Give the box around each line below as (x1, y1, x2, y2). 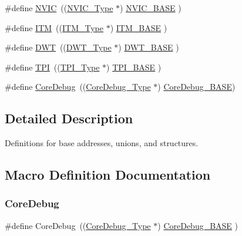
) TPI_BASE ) (106, 60, 162, 73)
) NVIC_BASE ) (120, 2, 181, 14)
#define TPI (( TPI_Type (5, 60, 100, 73)
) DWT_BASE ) (118, 41, 179, 53)
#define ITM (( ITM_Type (5, 21, 104, 33)
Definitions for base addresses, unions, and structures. (5, 137, 199, 149)
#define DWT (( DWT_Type (5, 41, 112, 53)
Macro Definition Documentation (5, 166, 211, 184)
